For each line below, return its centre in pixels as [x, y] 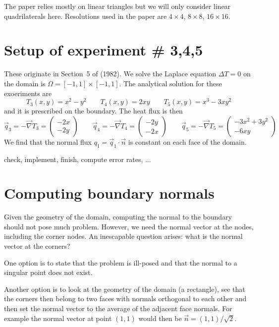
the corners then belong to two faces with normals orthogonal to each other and [125, 299]
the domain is [25, 83]
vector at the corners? [37, 246]
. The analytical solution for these [170, 83]
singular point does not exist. [48, 272]
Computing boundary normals [109, 193]
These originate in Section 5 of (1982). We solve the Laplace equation [110, 74]
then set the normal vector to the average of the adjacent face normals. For [118, 308]
